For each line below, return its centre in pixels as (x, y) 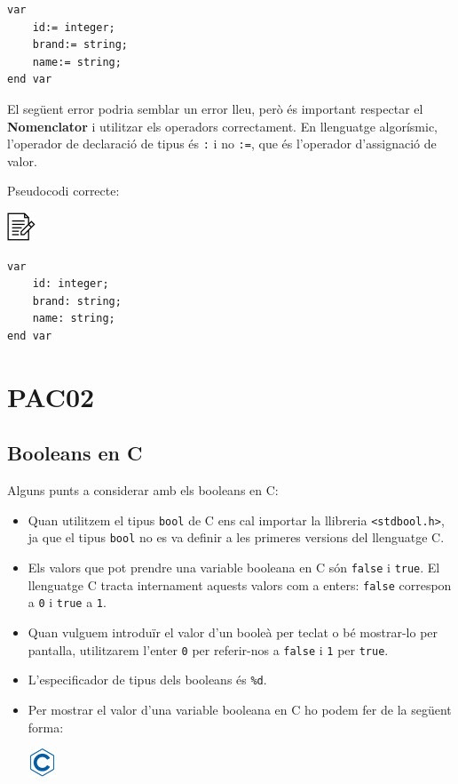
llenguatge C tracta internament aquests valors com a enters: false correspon (240, 584)
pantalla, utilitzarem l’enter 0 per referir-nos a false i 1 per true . (208, 649)
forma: (46, 727)
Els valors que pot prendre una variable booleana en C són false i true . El (234, 568)
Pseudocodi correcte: (63, 191)
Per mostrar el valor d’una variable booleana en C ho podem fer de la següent (240, 709)
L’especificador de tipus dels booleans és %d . (147, 680)
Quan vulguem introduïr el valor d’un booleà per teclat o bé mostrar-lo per (233, 632)
